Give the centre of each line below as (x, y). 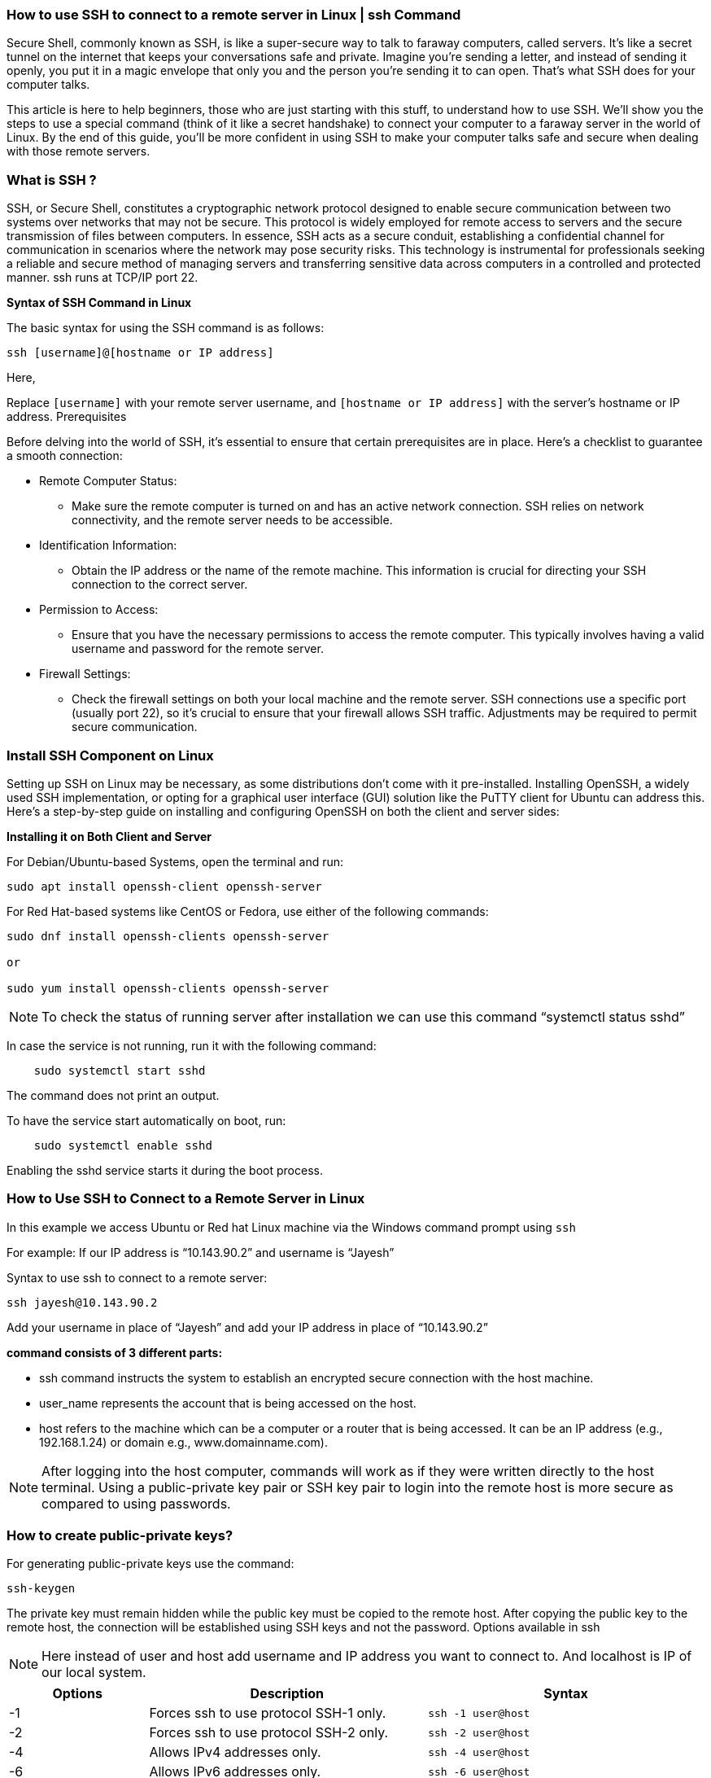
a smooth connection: (65, 456)
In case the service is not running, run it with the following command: (192, 1045)
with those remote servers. (79, 151)
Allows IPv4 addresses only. (235, 1752)
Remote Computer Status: (108, 481)
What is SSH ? (52, 180)
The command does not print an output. (113, 1095)
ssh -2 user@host (479, 1732)
